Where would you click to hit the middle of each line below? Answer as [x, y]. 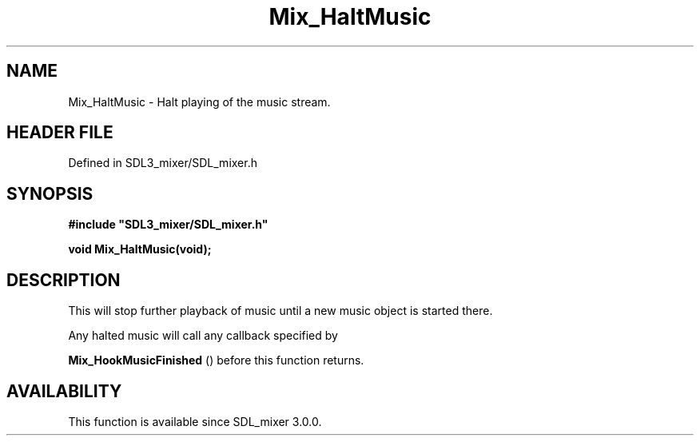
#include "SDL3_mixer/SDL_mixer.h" [168, 225]
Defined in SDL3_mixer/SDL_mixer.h [163, 163]
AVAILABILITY [64, 391]
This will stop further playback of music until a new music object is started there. [280, 311]
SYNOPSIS [50, 193]
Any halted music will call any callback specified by [203, 336]
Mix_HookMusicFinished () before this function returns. [216, 360]
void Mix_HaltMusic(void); [140, 249]
